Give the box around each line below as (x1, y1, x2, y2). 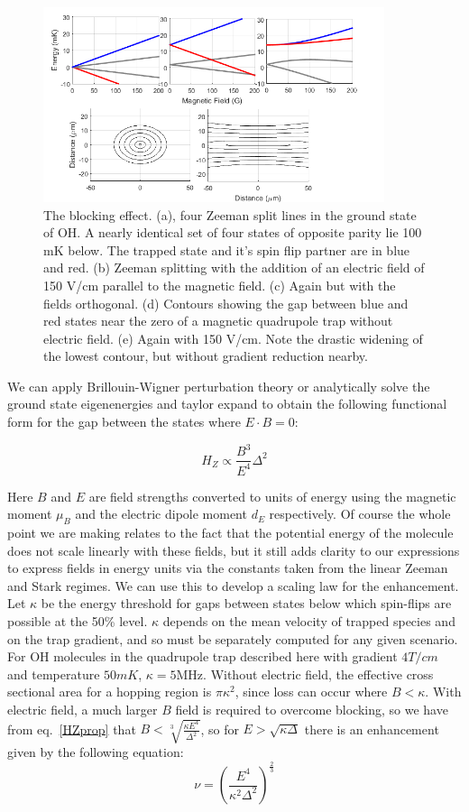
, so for (200, 719, 239, 738)
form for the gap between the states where (7, 412, 241, 431)
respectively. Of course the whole (269, 504, 451, 523)
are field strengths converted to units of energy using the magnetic (88, 486, 456, 505)
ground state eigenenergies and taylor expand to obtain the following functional (7, 394, 447, 413)
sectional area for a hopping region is (7, 682, 212, 701)
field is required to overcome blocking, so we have (175, 699, 448, 718)
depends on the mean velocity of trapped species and (162, 611, 455, 630)
